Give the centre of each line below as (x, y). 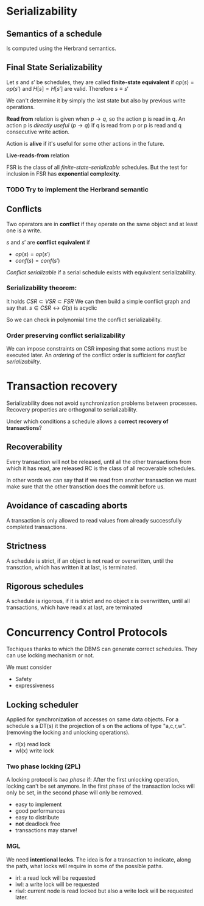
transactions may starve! (46, 830)
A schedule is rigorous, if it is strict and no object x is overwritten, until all (98, 601)
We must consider (29, 667)
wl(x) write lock (34, 751)
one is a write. (24, 230)
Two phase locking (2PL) (44, 766)
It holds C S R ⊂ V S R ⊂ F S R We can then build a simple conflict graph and (98, 301)
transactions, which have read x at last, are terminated (75, 607)
